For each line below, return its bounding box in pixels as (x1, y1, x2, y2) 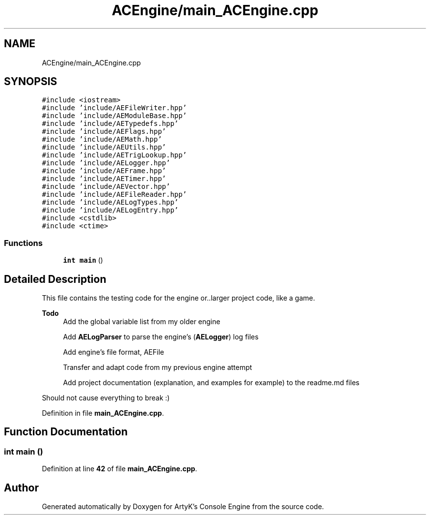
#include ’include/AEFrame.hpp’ (42, 167, 166, 175)
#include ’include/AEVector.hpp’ (42, 183, 170, 191)
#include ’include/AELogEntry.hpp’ (42, 206, 179, 214)
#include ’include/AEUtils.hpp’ (42, 143, 166, 152)
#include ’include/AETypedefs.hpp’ (42, 120, 179, 128)
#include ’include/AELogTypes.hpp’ (42, 198, 179, 207)
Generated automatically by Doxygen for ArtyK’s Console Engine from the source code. (42, 502, 324, 511)
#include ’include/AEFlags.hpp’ (42, 127, 166, 136)
